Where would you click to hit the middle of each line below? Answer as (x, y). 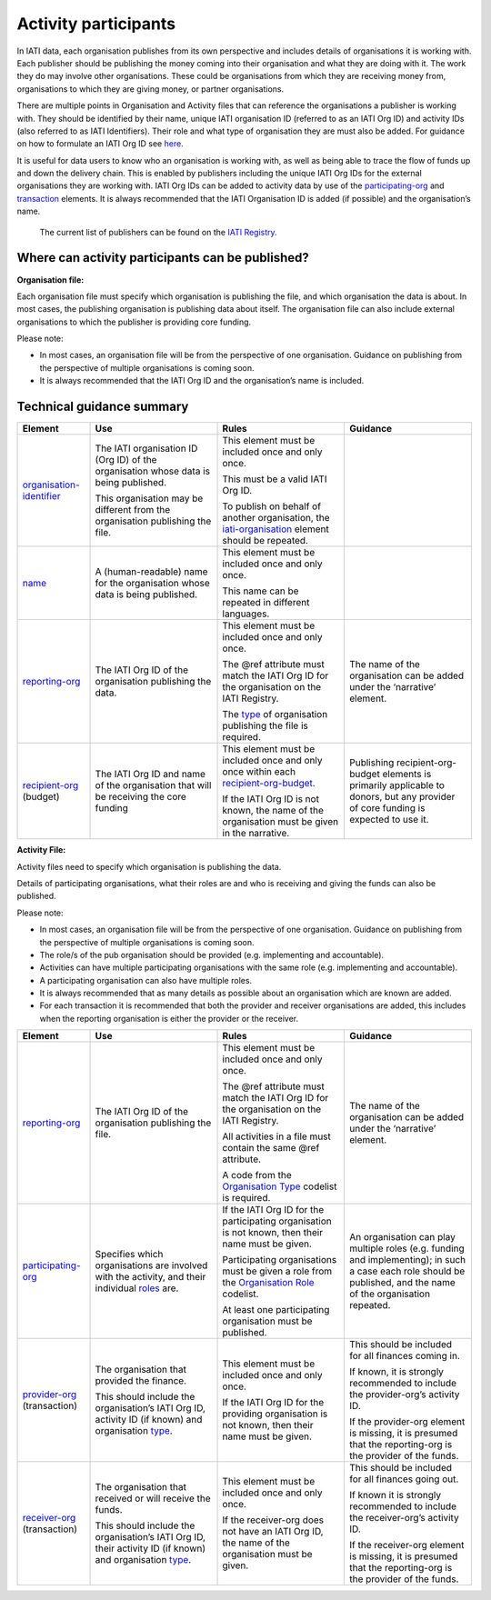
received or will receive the (153, 1498)
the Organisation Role (268, 1283)
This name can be (261, 591)
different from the (133, 510)
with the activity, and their (150, 1277)
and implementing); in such (408, 1260)
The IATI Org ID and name (150, 775)
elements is (407, 775)
